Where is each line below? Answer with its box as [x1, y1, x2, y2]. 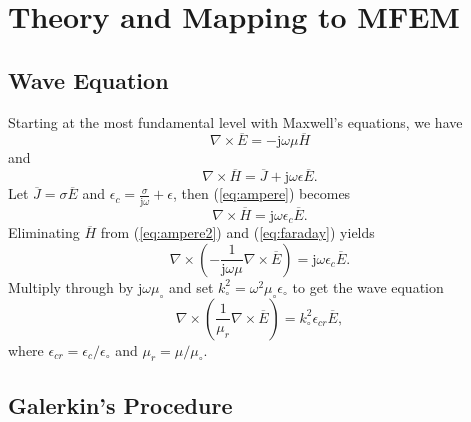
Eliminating [8, 222, 80, 243]
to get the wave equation [292, 276, 444, 297]
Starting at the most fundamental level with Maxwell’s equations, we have [8, 111, 463, 132]
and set [168, 276, 214, 297]
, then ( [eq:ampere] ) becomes [173, 183, 351, 204]
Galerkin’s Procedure [8, 389, 233, 420]
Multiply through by [8, 276, 134, 297]
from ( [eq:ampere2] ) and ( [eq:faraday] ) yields [100, 222, 375, 243]
